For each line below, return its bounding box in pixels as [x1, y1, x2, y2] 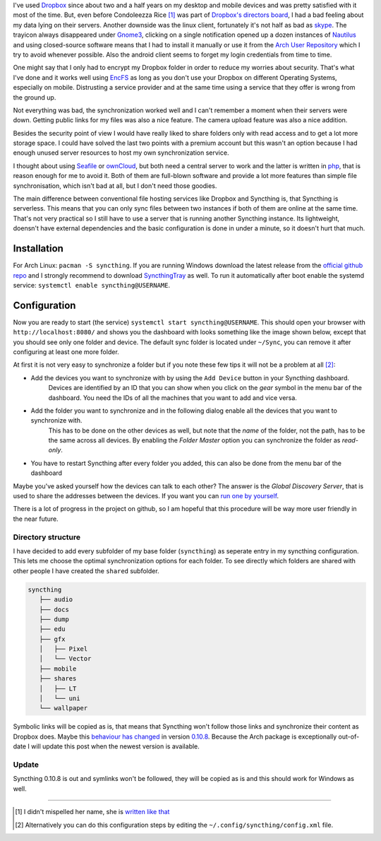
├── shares [39, 675, 77, 683]
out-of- [338, 732, 360, 741]
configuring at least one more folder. [13, 347, 119, 356]
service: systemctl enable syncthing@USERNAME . [13, 281, 171, 289]
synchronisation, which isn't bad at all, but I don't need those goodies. [13, 181, 217, 190]
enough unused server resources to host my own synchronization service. [13, 148, 229, 157]
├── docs [39, 605, 70, 613]
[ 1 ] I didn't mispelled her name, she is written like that [15, 808, 170, 816]
